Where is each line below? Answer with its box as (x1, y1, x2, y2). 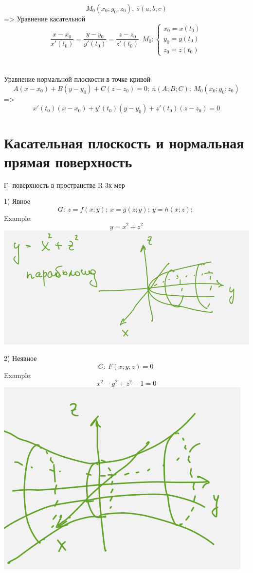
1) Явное (4, 196, 30, 206)
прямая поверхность (4, 151, 132, 171)
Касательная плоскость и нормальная (4, 132, 244, 152)
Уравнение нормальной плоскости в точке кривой (4, 74, 150, 84)
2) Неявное (4, 353, 37, 363)
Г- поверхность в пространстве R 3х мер (4, 179, 125, 190)
